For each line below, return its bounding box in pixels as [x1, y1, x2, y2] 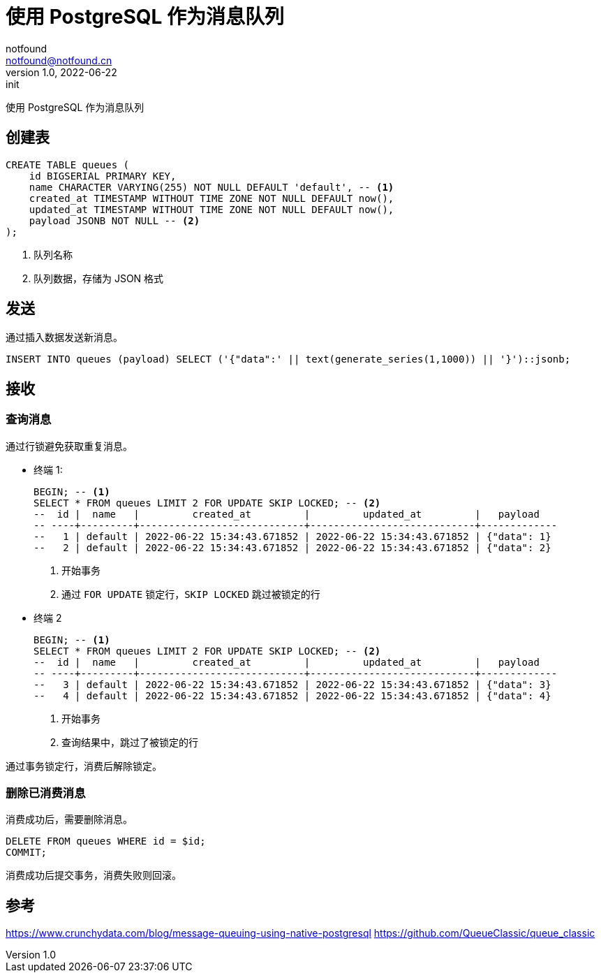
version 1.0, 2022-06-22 [6, 66, 117, 78]
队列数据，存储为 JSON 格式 [34, 272, 164, 284]
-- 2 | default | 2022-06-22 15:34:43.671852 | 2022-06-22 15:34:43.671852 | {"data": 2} [34, 541, 551, 553]
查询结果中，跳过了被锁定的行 [61, 736, 198, 748]
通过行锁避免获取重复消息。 [6, 439, 133, 452]
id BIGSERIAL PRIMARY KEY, [29, 170, 177, 182]
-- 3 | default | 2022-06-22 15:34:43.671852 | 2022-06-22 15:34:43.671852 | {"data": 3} [34, 678, 551, 690]
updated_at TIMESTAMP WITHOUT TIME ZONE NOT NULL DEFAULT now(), [29, 203, 394, 215]
